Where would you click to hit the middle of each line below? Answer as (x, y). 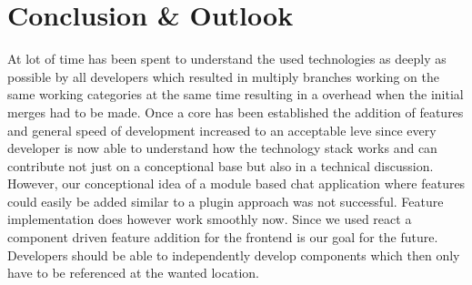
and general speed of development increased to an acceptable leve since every (222, 130)
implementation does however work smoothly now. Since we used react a (210, 219)
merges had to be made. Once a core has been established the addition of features (236, 112)
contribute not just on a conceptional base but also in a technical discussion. (221, 165)
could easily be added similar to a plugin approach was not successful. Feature (226, 201)
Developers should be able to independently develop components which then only (234, 254)
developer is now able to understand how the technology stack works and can (222, 148)
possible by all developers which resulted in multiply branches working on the (224, 76)
